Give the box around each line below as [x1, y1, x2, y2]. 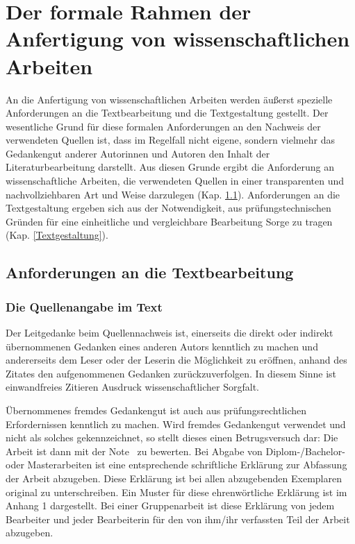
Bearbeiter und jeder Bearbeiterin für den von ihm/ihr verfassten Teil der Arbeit [6, 511, 350, 526]
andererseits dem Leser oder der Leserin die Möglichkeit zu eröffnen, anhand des [6, 352, 347, 367]
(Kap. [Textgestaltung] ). [6, 228, 108, 242]
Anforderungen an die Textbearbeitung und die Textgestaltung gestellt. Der [6, 105, 329, 120]
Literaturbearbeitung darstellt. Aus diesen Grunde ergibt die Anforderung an [6, 160, 335, 174]
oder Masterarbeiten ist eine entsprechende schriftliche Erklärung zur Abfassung [6, 457, 347, 472]
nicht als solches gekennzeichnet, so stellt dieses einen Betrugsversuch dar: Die [6, 430, 338, 445]
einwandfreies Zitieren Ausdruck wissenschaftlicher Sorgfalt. [6, 380, 259, 394]
